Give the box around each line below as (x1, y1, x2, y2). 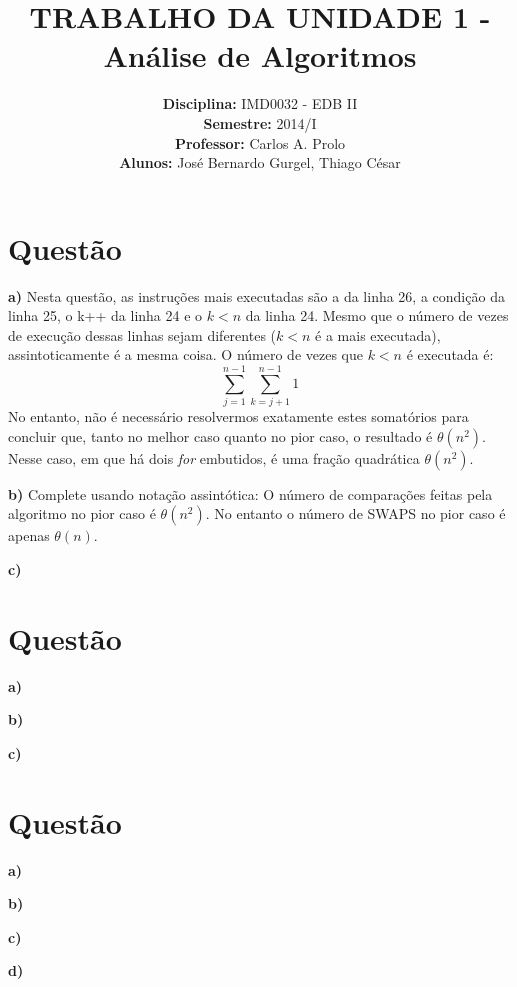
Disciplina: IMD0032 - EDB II (162, 93, 358, 114)
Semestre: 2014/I (203, 112, 317, 133)
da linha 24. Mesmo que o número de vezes (245, 305, 509, 326)
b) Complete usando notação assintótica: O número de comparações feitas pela (8, 483, 493, 504)
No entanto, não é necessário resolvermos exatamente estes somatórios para (8, 406, 469, 427)
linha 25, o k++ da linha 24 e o (8, 305, 203, 326)
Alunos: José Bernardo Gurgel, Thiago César (119, 152, 401, 173)
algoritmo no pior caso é (8, 503, 156, 524)
